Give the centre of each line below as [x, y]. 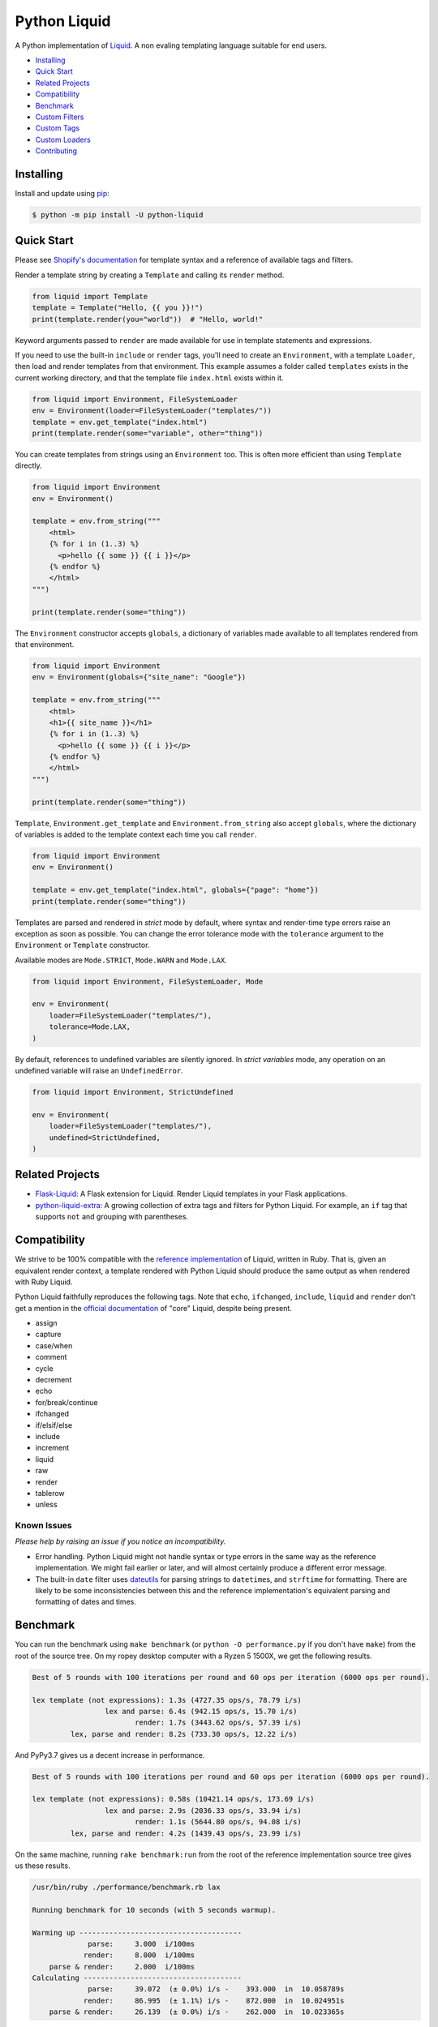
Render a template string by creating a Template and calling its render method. [150, 275]
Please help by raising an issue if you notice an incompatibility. [120, 1541]
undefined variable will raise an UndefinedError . [99, 1071]
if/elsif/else [54, 1425]
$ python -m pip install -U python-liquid [118, 214]
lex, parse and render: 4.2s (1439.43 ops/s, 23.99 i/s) [186, 1833]
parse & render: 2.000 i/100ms [122, 1967]
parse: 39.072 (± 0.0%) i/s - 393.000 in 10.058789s [216, 1989]
